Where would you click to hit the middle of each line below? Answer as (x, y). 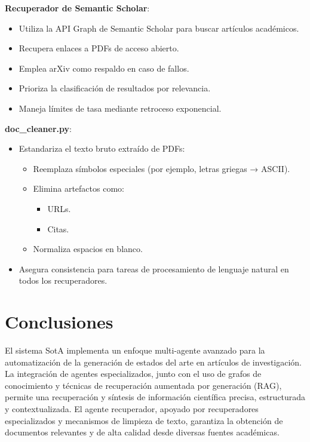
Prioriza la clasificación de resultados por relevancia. (115, 88)
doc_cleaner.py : (38, 128)
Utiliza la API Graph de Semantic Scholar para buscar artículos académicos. (159, 28)
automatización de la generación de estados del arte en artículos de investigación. (153, 362)
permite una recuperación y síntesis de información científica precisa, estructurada (155, 397)
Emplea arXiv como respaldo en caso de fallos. (104, 68)
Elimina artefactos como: (79, 188)
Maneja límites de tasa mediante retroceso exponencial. (120, 108)
